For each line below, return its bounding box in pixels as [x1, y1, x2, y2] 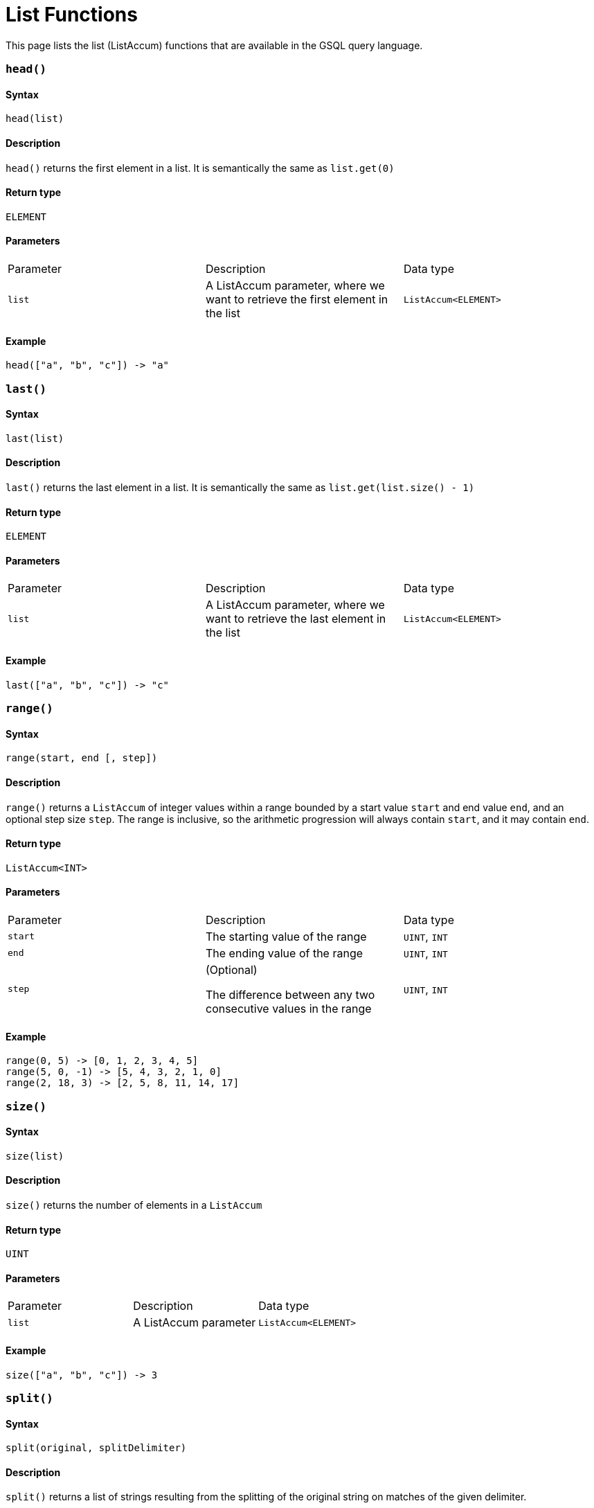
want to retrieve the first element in [205, 292, 388, 306]
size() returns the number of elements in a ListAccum [6, 1198, 262, 1211]
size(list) [6, 1150, 64, 1162]
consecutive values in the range [205, 1001, 372, 1015]
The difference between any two [205, 987, 375, 1002]
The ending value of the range [205, 946, 363, 960]
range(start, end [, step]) [6, 752, 158, 764]
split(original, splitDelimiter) [6, 1442, 187, 1454]
